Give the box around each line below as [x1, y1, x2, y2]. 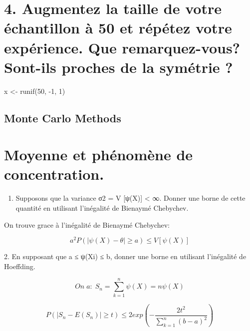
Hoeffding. [4, 261, 35, 271]
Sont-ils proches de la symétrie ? [4, 56, 233, 77]
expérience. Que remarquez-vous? [4, 37, 240, 57]
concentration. [4, 164, 104, 184]
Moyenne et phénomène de [4, 144, 193, 165]
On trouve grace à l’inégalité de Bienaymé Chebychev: [4, 219, 170, 230]
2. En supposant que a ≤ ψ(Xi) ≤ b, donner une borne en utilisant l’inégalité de [4, 251, 247, 262]
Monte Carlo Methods [4, 110, 121, 125]
